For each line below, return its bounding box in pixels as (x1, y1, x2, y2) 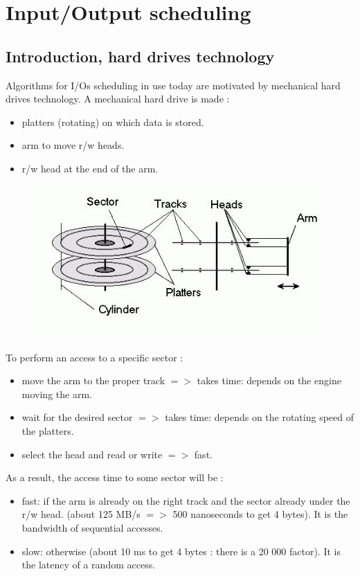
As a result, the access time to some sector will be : (6, 470, 224, 485)
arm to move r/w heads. (21, 138, 125, 152)
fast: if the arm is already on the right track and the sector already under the (21, 493, 350, 507)
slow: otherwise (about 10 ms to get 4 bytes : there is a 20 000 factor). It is (21, 543, 341, 558)
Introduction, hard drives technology (6, 45, 275, 66)
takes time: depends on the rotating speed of (165, 410, 354, 424)
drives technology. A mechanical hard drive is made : (6, 91, 230, 106)
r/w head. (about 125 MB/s (21, 507, 141, 521)
